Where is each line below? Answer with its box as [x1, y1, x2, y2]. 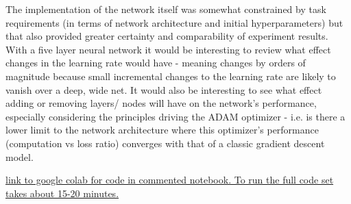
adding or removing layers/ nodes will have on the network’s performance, [5, 96, 317, 110]
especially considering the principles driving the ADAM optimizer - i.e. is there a [5, 109, 346, 123]
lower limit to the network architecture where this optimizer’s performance [5, 123, 319, 137]
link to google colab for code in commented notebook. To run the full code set [5, 173, 334, 187]
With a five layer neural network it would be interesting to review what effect [5, 42, 331, 56]
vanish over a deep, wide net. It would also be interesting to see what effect [5, 82, 322, 97]
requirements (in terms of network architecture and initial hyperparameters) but [5, 15, 343, 29]
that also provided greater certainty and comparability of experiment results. [5, 29, 328, 43]
